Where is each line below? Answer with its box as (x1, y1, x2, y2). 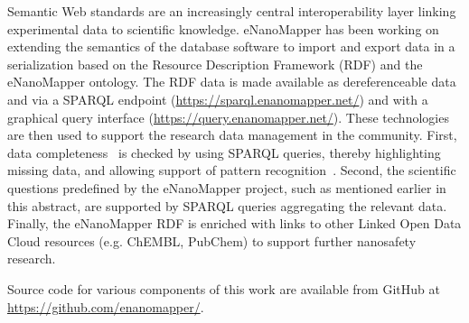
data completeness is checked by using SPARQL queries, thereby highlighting (7, 143, 441, 161)
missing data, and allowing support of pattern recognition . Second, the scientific (7, 161, 456, 180)
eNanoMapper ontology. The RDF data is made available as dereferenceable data (7, 72, 456, 91)
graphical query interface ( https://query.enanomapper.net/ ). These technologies (7, 107, 449, 126)
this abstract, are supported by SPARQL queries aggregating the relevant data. (7, 196, 447, 215)
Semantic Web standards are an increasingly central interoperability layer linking (7, 2, 456, 20)
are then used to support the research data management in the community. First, (7, 125, 457, 144)
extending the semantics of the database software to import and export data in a (7, 37, 455, 56)
